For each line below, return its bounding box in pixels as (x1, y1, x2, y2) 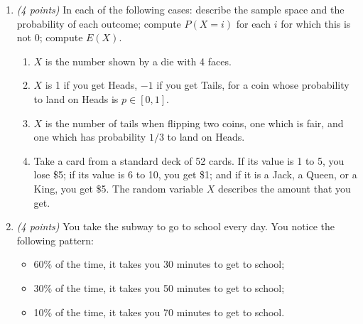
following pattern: (16, 232, 94, 247)
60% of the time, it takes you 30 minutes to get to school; (33, 256, 285, 271)
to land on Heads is (33, 91, 119, 106)
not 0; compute (16, 30, 83, 45)
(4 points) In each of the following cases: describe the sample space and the (16, 2, 345, 16)
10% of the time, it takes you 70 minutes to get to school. (33, 304, 285, 319)
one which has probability (33, 129, 146, 144)
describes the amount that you (217, 180, 351, 195)
